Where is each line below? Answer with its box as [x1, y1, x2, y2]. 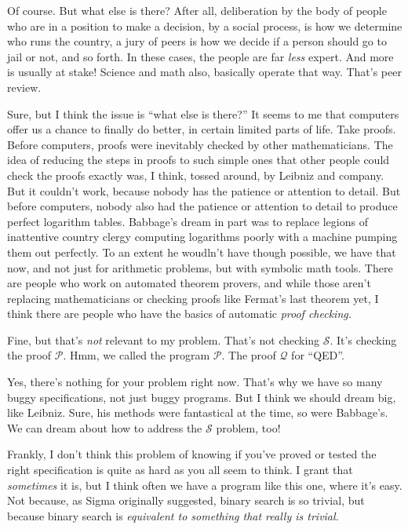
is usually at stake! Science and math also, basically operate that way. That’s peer [7, 64, 402, 80]
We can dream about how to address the [7, 419, 202, 436]
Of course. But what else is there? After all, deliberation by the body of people [7, 2, 387, 18]
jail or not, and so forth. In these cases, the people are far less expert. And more [7, 48, 394, 64]
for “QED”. [291, 347, 344, 363]
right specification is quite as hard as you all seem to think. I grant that [7, 462, 353, 478]
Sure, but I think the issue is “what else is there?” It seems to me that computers [7, 105, 399, 122]
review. [7, 78, 42, 95]
